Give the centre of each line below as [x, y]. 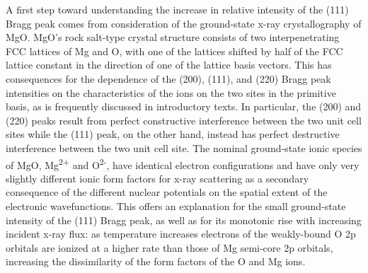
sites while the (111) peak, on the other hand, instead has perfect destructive [173, 134]
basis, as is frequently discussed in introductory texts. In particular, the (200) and [184, 106]
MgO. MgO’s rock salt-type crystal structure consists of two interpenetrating [173, 37]
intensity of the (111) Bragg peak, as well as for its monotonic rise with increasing [184, 220]
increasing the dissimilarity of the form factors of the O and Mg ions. [156, 261]
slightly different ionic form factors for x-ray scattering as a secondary [157, 178]
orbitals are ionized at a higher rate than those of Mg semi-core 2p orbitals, [169, 247]
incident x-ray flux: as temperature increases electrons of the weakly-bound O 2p [181, 234]
